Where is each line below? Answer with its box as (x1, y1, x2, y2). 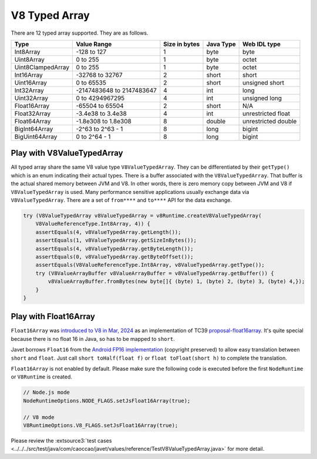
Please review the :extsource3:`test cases (11, 437, 112, 444)
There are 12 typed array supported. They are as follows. (11, 29, 149, 36)
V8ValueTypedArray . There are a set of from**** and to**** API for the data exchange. (11, 197, 232, 204)
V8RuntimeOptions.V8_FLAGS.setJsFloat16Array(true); (23, 422, 178, 428)
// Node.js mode (23, 389, 70, 396)
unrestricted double (242, 117, 297, 125)
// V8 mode (23, 414, 55, 420)
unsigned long (242, 94, 282, 102)
